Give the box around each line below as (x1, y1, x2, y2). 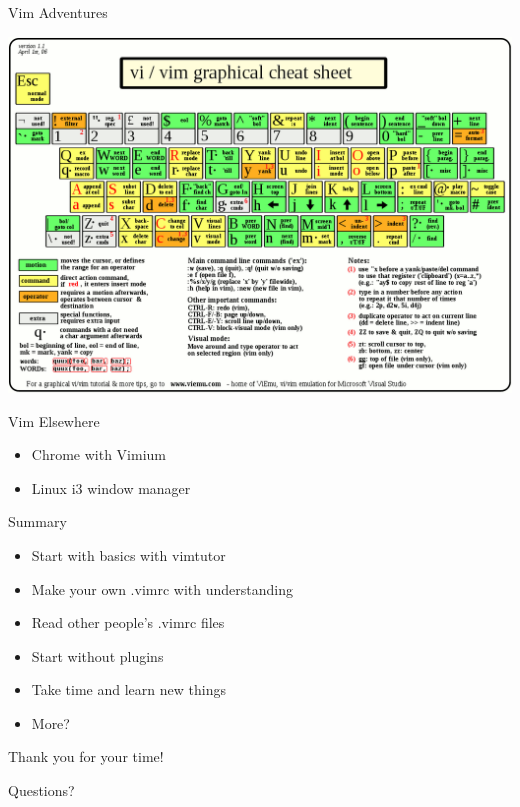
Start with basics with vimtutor (31, 544, 226, 565)
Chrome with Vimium (31, 444, 167, 465)
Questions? (8, 780, 75, 801)
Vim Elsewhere (8, 410, 100, 431)
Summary (8, 511, 67, 532)
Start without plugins (31, 645, 164, 666)
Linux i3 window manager (31, 477, 191, 498)
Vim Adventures (8, 2, 108, 22)
